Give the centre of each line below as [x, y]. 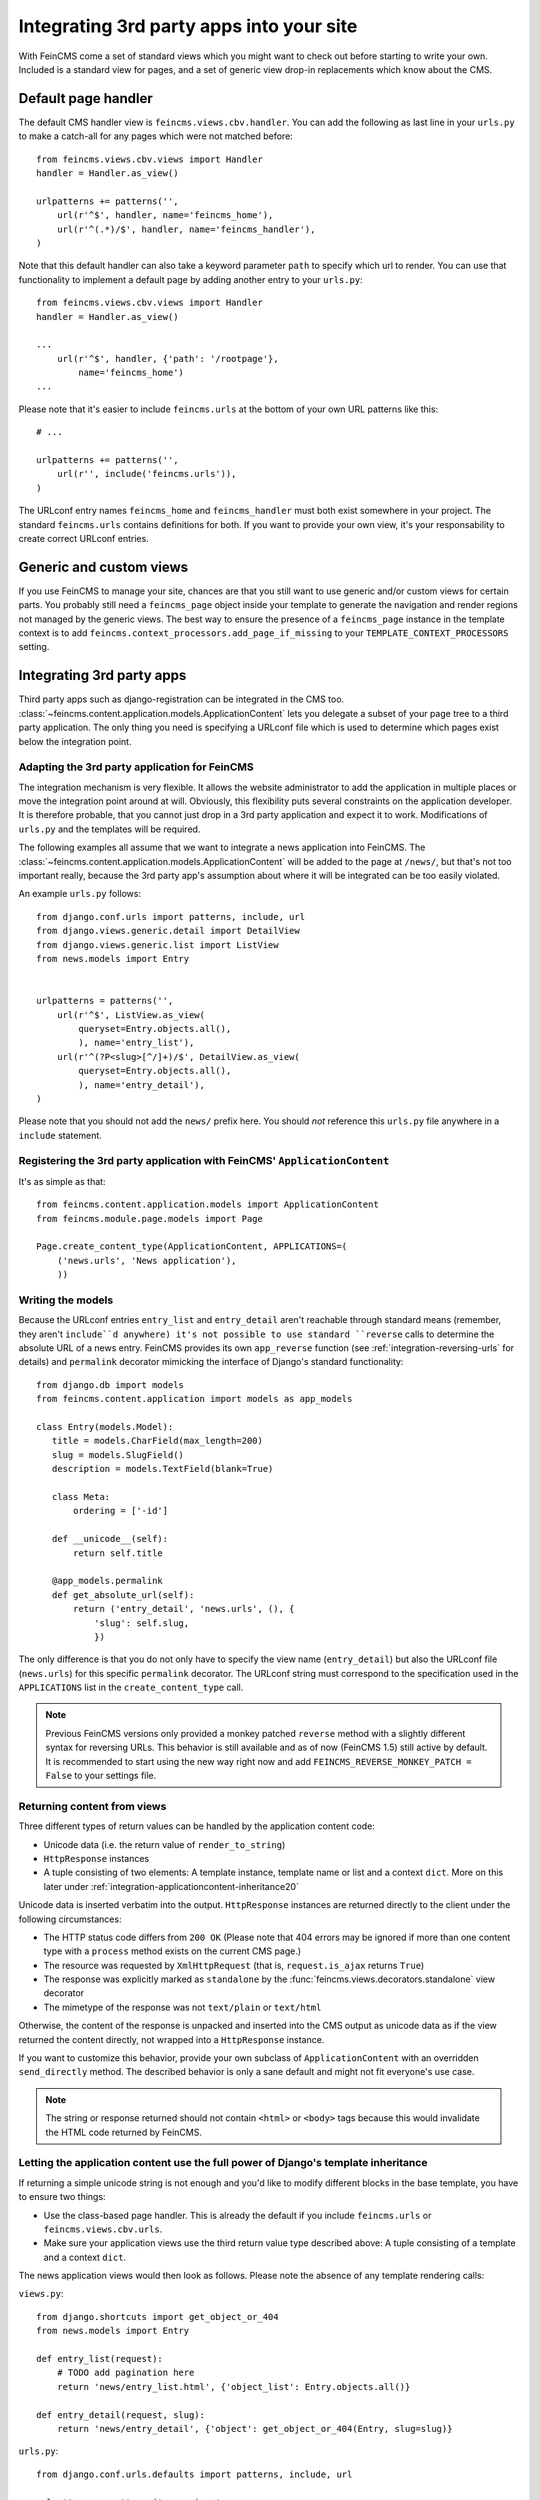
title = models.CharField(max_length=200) [157, 1441]
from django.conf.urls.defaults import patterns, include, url [194, 2474]
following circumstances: [70, 1919]
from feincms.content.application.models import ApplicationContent [207, 1204]
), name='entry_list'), [136, 1043]
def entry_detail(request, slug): [120, 2414]
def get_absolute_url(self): [123, 1594]
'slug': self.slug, [141, 1623]
